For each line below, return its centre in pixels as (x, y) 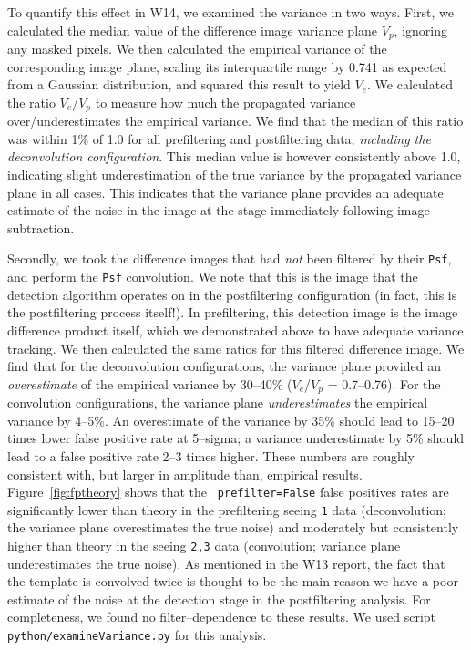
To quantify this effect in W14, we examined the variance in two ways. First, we (231, 12)
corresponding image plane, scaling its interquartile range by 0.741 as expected (227, 66)
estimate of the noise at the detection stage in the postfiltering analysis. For (219, 598)
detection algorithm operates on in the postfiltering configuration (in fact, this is (232, 294)
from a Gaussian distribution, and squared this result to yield (179, 84)
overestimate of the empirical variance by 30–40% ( (150, 383)
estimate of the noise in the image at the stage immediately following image (219, 210)
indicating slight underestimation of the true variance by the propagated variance (235, 175)
